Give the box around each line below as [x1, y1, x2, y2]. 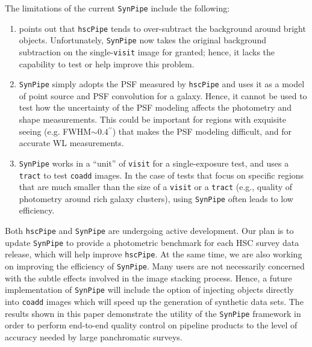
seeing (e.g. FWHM [19, 124, 92, 137]
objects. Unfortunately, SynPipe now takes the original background [19, 34, 266, 46]
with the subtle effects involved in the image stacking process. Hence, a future [5, 271, 292, 284]
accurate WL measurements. [19, 137, 124, 149]
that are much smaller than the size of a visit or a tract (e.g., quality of [19, 180, 293, 193]
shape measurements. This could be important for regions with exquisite [19, 113, 286, 126]
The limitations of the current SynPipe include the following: [5, 2, 230, 14]
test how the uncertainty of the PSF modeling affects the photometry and [19, 101, 292, 114]
